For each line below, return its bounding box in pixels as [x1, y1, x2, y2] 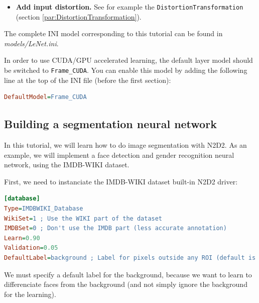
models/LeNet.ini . [4, 38, 59, 48]
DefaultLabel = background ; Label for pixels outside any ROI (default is [4, 254, 256, 262]
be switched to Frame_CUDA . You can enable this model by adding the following [4, 65, 247, 75]
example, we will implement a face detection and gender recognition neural [4, 149, 234, 160]
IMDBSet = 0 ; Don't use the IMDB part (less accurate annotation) [4, 225, 227, 232]
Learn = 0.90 [4, 234, 40, 242]
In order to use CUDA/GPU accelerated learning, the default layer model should [4, 55, 253, 65]
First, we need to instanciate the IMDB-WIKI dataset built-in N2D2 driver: [4, 176, 238, 186]
